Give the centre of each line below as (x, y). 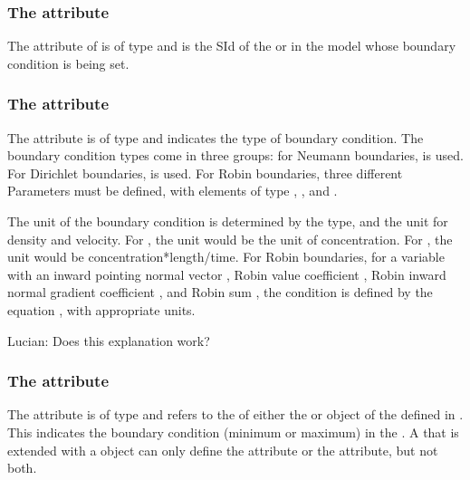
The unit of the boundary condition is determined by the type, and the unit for (228, 221)
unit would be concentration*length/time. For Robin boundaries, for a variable (226, 257)
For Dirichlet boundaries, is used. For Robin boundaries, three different (205, 173)
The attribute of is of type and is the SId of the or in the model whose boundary (232, 46)
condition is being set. (68, 63)
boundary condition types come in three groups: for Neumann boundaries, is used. (235, 155)
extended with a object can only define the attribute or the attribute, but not (223, 450)
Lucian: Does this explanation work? (109, 340)
